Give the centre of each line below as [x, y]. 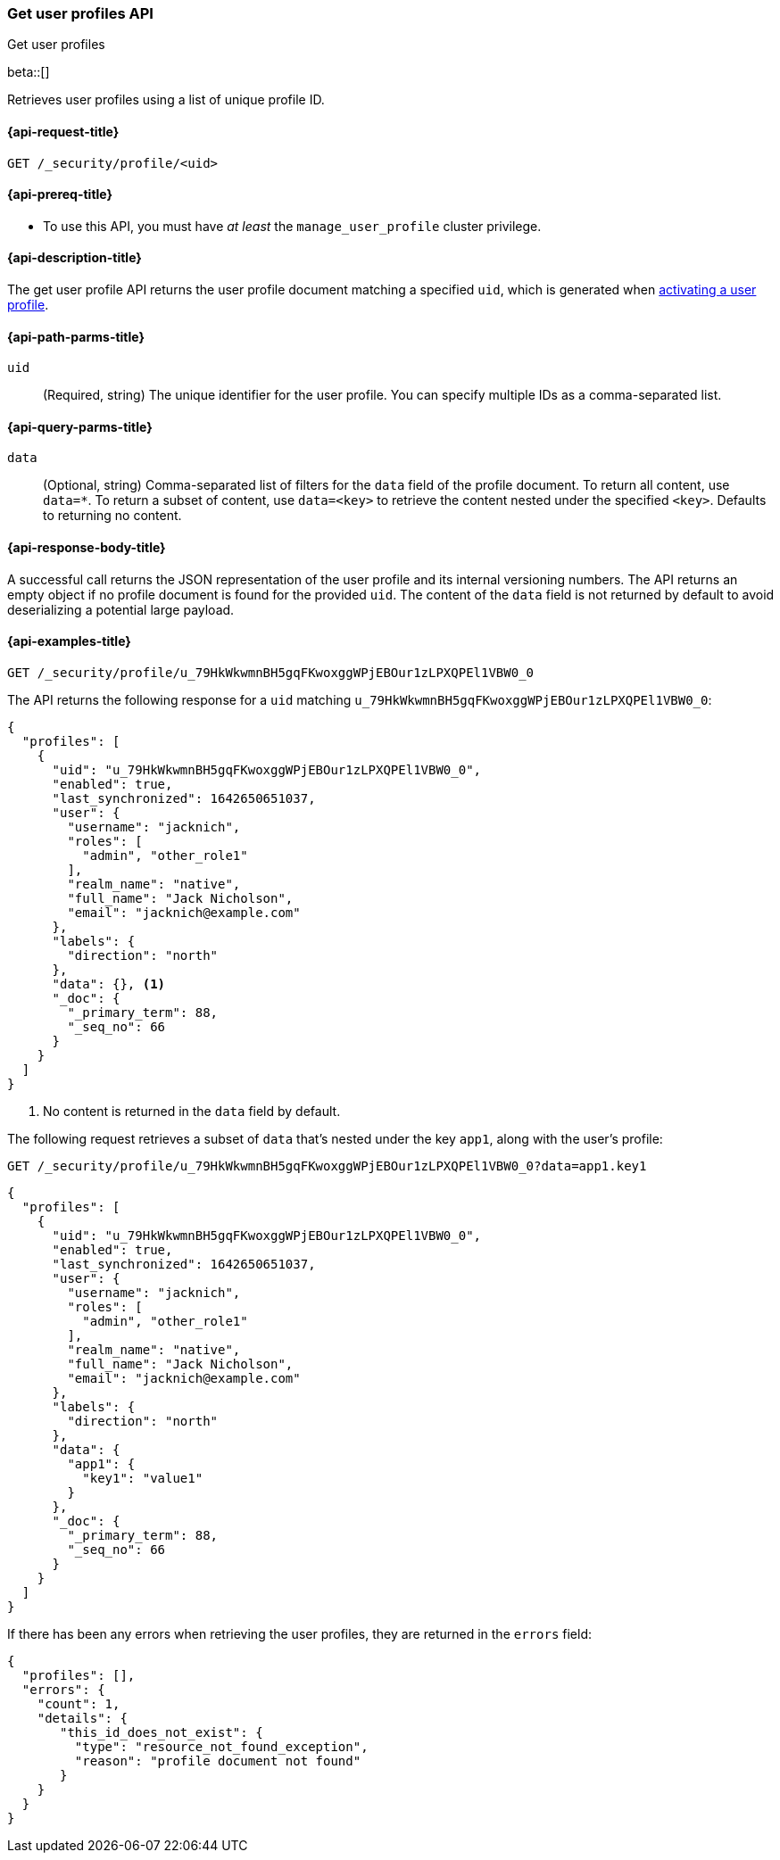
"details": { [82, 1718]
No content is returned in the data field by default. [192, 1111]
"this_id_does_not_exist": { [162, 1732]
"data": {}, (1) [109, 984]
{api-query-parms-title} [80, 426]
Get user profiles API [80, 13]
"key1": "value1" [143, 1478]
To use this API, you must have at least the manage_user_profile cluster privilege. [292, 226]
